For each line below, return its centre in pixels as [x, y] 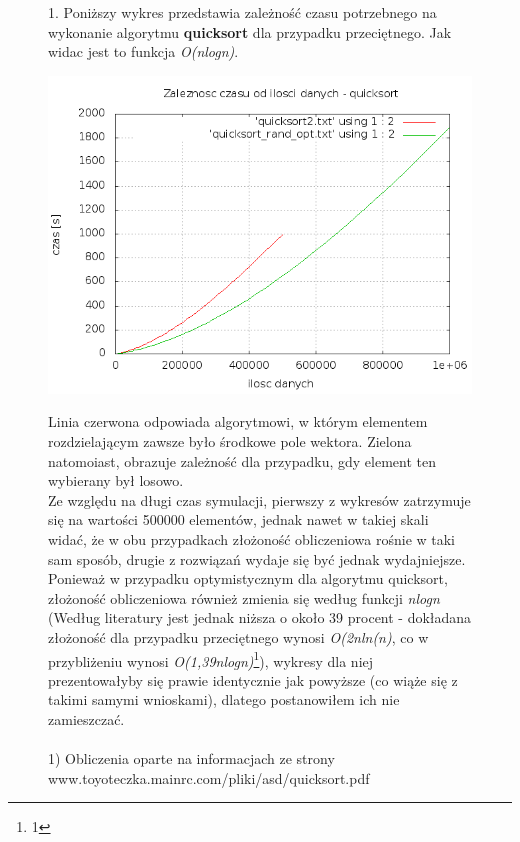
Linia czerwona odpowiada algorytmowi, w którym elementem [238, 421]
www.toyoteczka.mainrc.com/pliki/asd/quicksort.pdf [209, 777]
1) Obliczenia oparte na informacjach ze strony [191, 758]
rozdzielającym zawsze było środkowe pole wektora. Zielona [230, 440]
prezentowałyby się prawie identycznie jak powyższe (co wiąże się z [253, 679]
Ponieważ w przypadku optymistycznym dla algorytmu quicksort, [248, 578]
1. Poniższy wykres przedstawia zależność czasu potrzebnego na [242, 12]
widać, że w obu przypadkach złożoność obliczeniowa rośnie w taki [252, 538]
